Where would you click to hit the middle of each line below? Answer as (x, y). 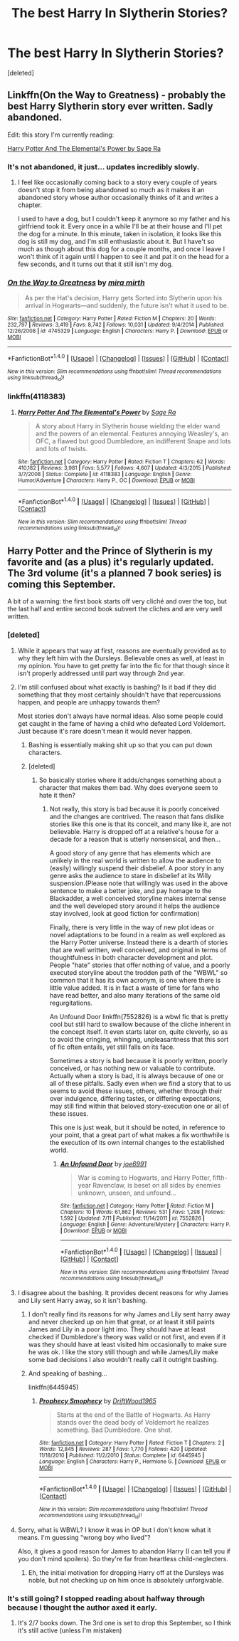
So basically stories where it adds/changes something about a (130, 780)
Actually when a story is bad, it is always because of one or (137, 1075)
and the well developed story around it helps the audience (135, 906)
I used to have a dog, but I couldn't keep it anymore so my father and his (124, 219)
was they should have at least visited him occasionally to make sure (128, 1344)
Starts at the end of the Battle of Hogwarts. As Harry (133, 1415)
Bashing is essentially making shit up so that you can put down (120, 744)
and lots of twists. (62, 448)
